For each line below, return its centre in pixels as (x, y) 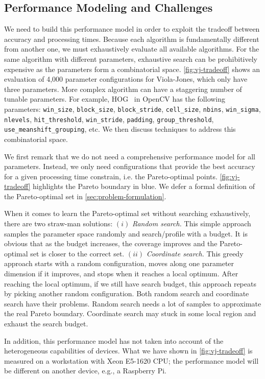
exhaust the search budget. (46, 324)
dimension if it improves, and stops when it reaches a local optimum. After (121, 274)
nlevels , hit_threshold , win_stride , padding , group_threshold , (109, 119)
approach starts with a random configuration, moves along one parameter (119, 263)
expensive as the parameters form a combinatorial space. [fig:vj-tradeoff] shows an (132, 69)
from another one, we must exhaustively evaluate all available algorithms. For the (132, 49)
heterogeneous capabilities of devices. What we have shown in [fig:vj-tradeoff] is (128, 351)
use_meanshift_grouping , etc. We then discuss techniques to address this (120, 129)
